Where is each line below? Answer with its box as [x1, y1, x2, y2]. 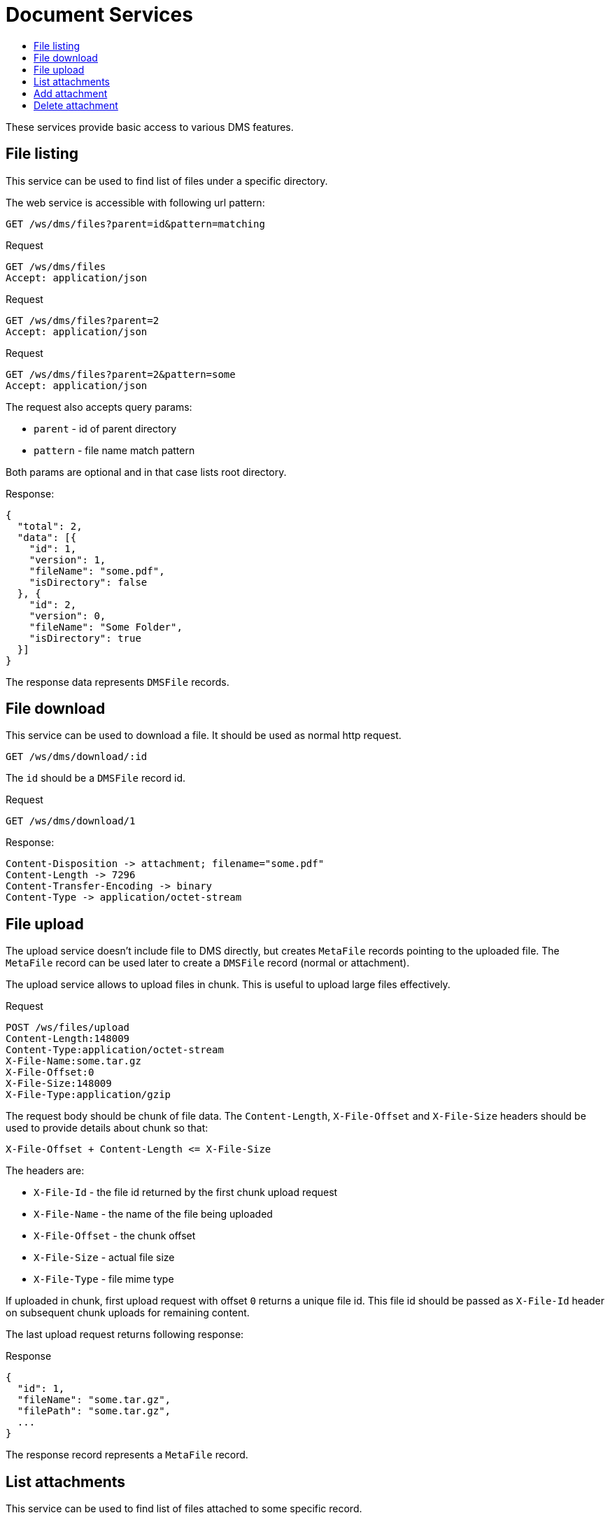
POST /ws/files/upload [6, 1022, 130, 1034]
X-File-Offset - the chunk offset [34, 1230, 196, 1242]
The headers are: [6, 1164, 85, 1177]
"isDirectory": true [29, 632, 141, 644]
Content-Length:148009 [6, 1033, 130, 1045]
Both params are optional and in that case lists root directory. [6, 465, 287, 478]
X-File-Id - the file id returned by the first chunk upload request [34, 1186, 338, 1199]
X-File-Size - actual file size [34, 1251, 175, 1264]
